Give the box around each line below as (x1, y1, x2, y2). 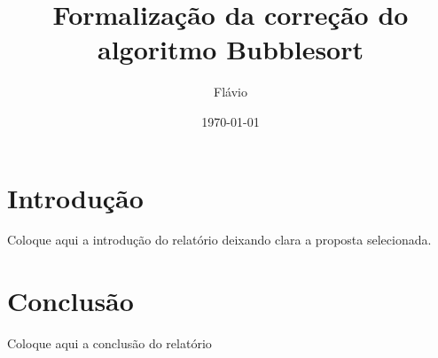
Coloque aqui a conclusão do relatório (7, 334, 212, 353)
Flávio (214, 82, 247, 101)
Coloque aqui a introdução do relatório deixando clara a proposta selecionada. (7, 230, 432, 249)
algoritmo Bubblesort (97, 31, 364, 67)
